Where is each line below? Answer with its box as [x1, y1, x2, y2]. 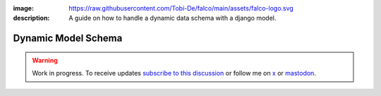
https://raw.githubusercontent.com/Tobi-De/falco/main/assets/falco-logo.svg [68, 4, 294, 12]
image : [13, 4, 35, 12]
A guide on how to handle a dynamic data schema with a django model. [68, 14, 277, 23]
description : [13, 14, 50, 23]
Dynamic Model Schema [13, 32, 123, 44]
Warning [32, 56, 58, 64]
